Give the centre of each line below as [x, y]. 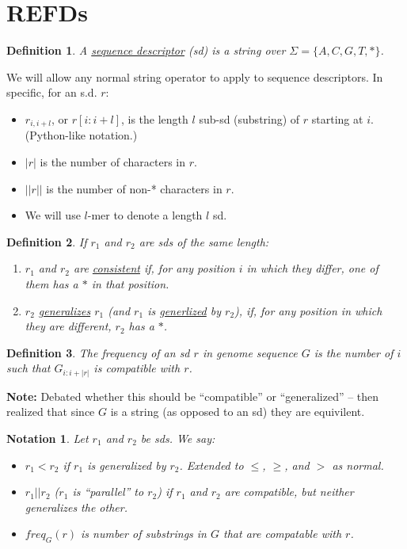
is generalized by [127, 465]
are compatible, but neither [289, 492]
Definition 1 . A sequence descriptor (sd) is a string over [146, 50]
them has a [51, 283]
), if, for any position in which [308, 310]
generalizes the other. [76, 507]
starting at [337, 118]
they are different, [68, 326]
